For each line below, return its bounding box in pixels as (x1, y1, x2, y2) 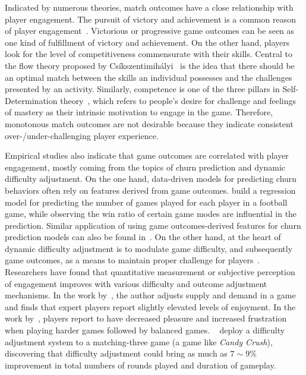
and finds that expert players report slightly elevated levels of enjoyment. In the (5, 300, 296, 313)
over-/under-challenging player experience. (5, 129, 159, 141)
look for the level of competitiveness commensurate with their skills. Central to (5, 48, 292, 60)
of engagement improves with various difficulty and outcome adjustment (5, 277, 267, 289)
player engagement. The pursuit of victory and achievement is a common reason (5, 12, 296, 25)
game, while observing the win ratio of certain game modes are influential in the (5, 207, 297, 220)
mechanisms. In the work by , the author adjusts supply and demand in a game (5, 289, 296, 301)
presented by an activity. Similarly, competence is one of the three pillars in (5, 83, 280, 95)
